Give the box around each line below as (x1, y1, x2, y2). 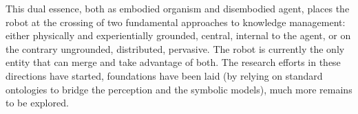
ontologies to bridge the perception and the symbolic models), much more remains (6, 82, 352, 96)
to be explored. (6, 95, 69, 110)
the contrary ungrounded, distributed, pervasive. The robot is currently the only (6, 41, 345, 56)
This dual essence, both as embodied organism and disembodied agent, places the (6, 1, 350, 15)
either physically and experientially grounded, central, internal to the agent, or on (6, 28, 351, 43)
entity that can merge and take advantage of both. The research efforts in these (6, 55, 341, 69)
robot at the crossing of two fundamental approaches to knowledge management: (6, 14, 346, 29)
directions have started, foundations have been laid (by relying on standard (6, 68, 323, 82)
